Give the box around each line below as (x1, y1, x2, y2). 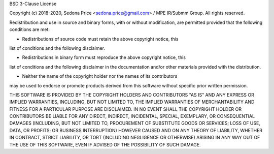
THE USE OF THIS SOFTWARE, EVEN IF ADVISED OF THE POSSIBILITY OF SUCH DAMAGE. (9, 141, 201, 147)
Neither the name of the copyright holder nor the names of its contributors (22, 73, 178, 79)
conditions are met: (9, 26, 50, 33)
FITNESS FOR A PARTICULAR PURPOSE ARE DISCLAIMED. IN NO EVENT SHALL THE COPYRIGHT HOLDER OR (9, 106, 242, 112)
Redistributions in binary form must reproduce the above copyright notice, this (22, 54, 186, 60)
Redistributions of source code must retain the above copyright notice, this (22, 36, 179, 42)
